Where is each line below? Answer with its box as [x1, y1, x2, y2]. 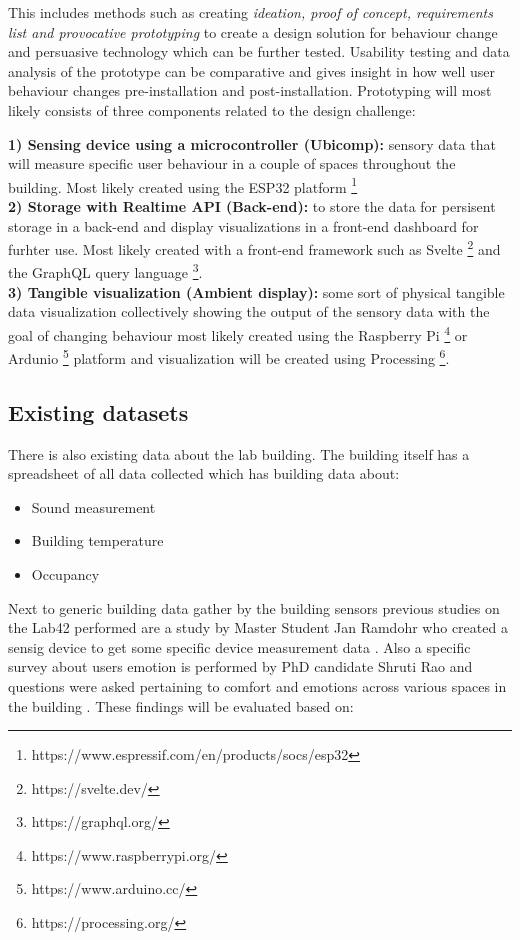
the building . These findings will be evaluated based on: [8, 695, 354, 716]
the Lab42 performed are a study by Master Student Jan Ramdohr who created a [8, 617, 508, 638]
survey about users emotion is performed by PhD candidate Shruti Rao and [8, 656, 473, 677]
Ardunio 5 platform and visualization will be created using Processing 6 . [8, 345, 450, 368]
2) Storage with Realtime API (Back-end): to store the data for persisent [8, 196, 496, 216]
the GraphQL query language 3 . [8, 259, 203, 283]
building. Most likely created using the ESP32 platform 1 [8, 173, 358, 197]
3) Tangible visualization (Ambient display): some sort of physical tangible [8, 281, 505, 302]
